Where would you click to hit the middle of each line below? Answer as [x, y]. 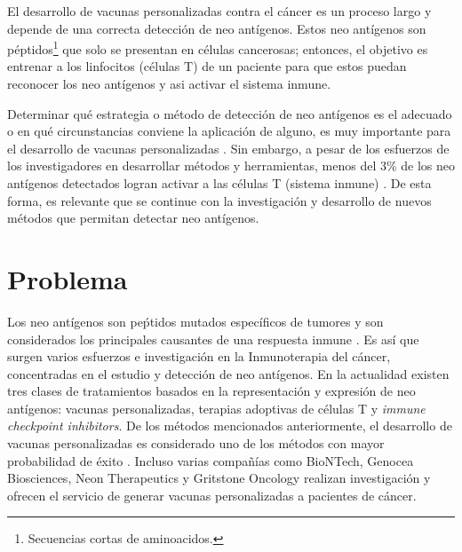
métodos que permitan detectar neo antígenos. [133, 218]
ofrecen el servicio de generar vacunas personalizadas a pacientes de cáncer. [212, 495]
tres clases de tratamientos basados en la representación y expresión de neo [211, 391]
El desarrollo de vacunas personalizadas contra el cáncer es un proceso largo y [219, 11]
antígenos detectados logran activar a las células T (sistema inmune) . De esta [219, 183]
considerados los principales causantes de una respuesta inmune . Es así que [213, 339]
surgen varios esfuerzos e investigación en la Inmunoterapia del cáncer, [199, 356]
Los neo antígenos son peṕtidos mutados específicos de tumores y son [195, 321]
